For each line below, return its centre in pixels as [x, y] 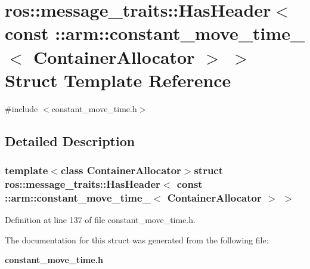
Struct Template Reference [118, 80]
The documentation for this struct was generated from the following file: [137, 239]
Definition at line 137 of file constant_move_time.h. [100, 220]
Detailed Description [70, 140]
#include [21, 108]
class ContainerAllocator [121, 170]
